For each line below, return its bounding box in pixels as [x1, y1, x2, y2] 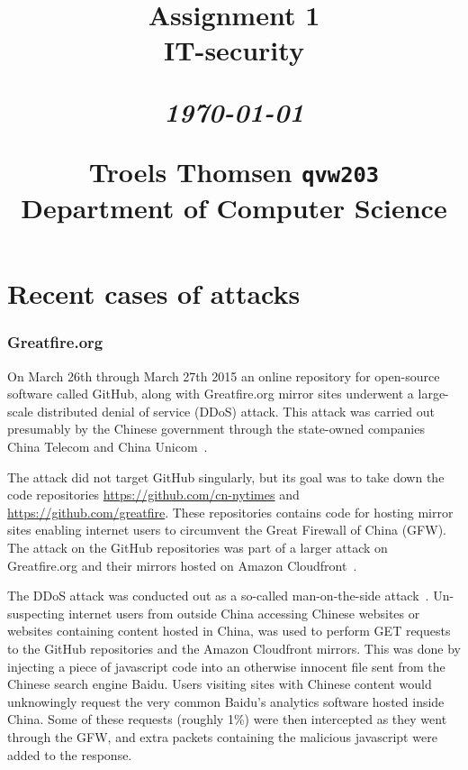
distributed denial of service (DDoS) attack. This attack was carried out [37, 401, 435, 420]
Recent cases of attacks [7, 275, 301, 312]
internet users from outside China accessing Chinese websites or [68, 603, 420, 622]
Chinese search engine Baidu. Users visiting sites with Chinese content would [7, 674, 432, 693]
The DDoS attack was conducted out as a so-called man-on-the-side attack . [7, 586, 429, 605]
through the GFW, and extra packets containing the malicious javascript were [7, 727, 437, 746]
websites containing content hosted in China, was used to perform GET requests [7, 621, 451, 640]
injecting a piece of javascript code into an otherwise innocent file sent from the [7, 656, 445, 675]
